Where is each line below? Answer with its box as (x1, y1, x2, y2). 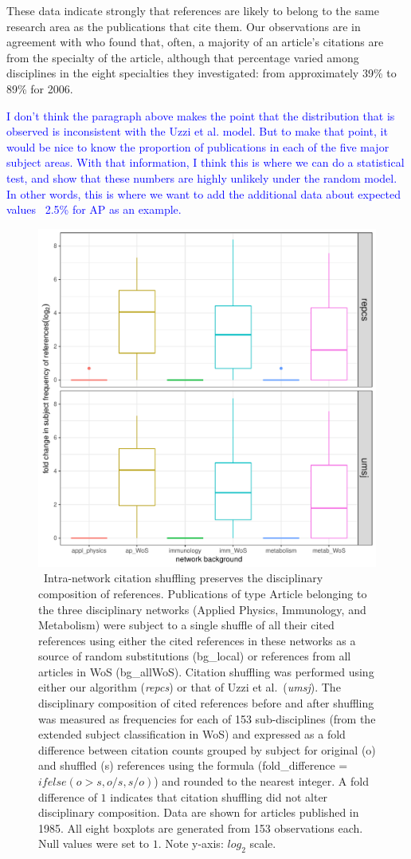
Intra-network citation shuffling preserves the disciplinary (43, 569, 323, 586)
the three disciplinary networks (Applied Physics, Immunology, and (38, 601, 366, 617)
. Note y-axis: (158, 835, 224, 852)
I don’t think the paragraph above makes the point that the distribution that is (6, 107, 395, 124)
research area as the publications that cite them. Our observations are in (6, 18, 361, 34)
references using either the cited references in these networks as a (38, 632, 356, 648)
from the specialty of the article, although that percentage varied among (6, 49, 359, 65)
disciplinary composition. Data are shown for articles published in (38, 804, 359, 821)
